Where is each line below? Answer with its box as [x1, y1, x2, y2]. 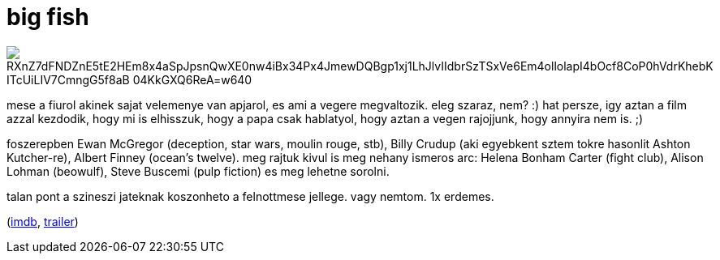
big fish [6, 3, 89, 31]
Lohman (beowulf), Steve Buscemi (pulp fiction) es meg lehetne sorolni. [6, 164, 390, 178]
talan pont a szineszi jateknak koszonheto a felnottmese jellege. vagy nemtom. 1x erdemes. [6, 189, 494, 203]
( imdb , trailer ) [6, 214, 79, 228]
